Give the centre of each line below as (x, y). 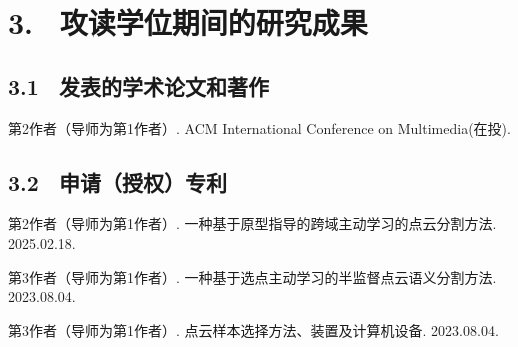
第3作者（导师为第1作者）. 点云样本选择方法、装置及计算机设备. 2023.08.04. (253, 329)
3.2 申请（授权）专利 (117, 181)
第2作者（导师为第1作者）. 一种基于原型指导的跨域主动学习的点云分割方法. (252, 223)
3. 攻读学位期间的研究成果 (188, 22)
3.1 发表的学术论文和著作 (138, 85)
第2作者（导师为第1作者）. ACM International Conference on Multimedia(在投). (259, 127)
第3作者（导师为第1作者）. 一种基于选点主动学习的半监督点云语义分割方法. (252, 276)
